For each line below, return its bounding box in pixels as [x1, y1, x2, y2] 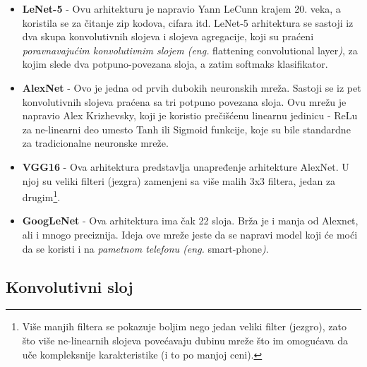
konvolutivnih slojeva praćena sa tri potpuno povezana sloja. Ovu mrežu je [22, 94, 347, 109]
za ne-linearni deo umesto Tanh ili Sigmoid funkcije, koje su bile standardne [22, 121, 351, 136]
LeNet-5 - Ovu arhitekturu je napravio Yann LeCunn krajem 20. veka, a [22, 1, 341, 16]
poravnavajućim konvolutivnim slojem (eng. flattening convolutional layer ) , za [22, 42, 358, 57]
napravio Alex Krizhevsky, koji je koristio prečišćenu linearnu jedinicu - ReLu [22, 108, 358, 123]
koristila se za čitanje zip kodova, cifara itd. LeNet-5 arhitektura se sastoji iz [22, 15, 354, 30]
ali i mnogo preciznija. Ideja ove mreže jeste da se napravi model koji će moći [22, 227, 358, 241]
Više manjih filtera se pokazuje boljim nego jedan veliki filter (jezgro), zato [22, 319, 347, 334]
